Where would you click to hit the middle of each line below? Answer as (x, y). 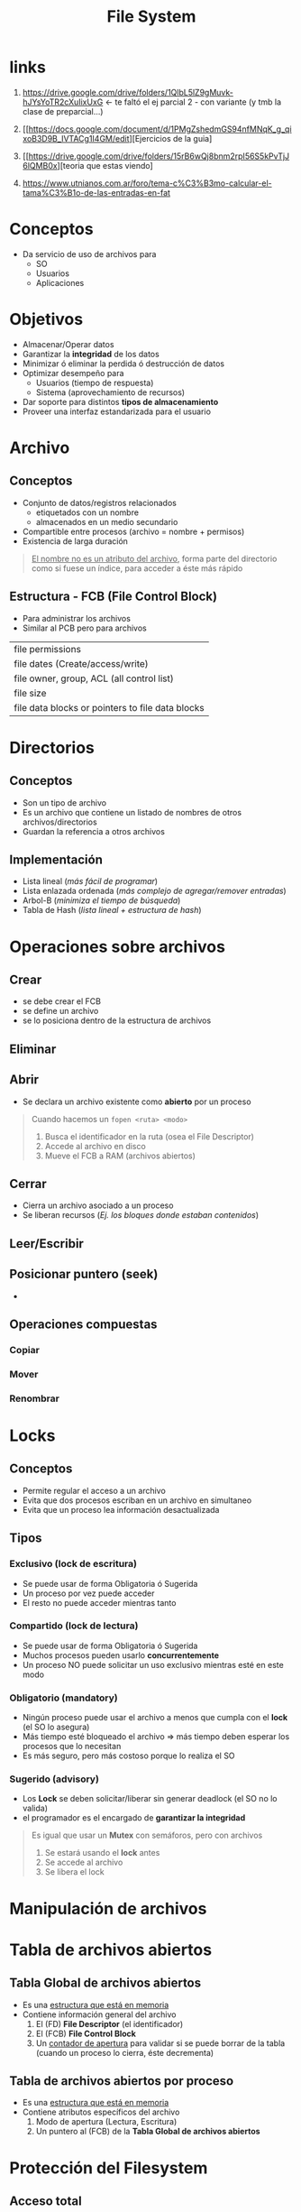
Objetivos (46, 320)
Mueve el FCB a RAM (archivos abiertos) (120, 1156)
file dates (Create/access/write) (81, 663)
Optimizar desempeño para (73, 373)
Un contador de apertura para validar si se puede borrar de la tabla (160, 2043)
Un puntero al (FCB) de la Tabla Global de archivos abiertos (148, 2132)
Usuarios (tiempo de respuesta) (95, 382)
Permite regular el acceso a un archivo (94, 1490)
